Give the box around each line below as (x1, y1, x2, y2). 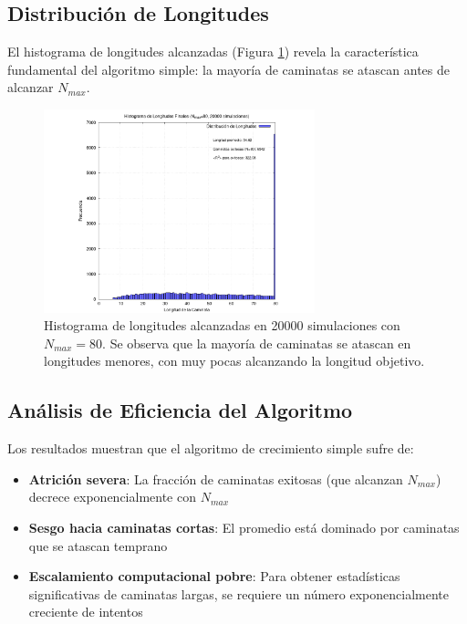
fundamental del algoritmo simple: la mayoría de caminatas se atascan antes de (7, 59, 450, 78)
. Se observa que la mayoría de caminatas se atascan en (102, 333, 411, 352)
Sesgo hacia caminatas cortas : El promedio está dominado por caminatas (28, 517, 460, 536)
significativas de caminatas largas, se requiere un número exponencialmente (28, 584, 449, 603)
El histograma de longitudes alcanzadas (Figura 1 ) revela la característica (7, 42, 419, 61)
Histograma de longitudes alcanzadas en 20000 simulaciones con (44, 316, 400, 335)
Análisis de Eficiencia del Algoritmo (7, 396, 353, 424)
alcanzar (7, 78, 54, 97)
